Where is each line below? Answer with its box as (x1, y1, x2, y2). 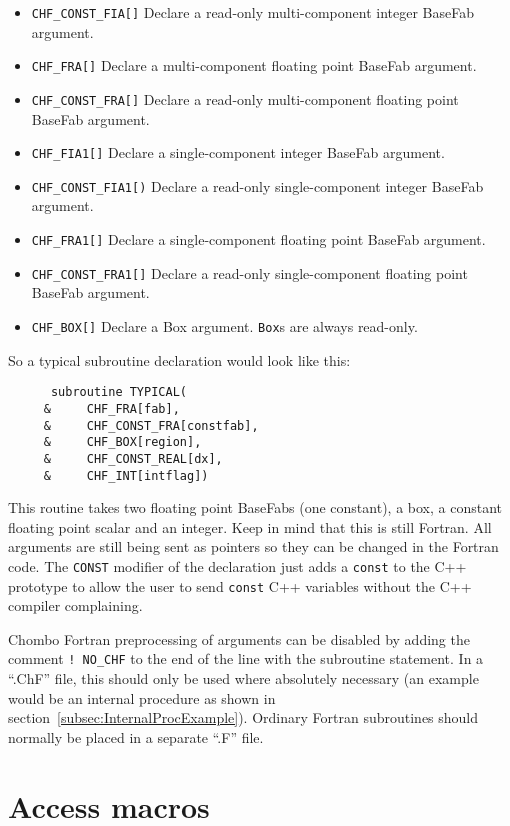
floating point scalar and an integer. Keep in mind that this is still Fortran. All (8, 516, 492, 537)
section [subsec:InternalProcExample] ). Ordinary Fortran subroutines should (8, 707, 479, 728)
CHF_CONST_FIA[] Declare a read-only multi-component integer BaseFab (31, 2, 474, 22)
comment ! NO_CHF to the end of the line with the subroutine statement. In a (8, 648, 484, 669)
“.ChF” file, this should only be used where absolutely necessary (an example (8, 668, 479, 689)
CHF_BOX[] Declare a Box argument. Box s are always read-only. (31, 315, 418, 336)
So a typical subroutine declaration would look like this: (8, 349, 351, 370)
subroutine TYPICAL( (50, 385, 187, 400)
